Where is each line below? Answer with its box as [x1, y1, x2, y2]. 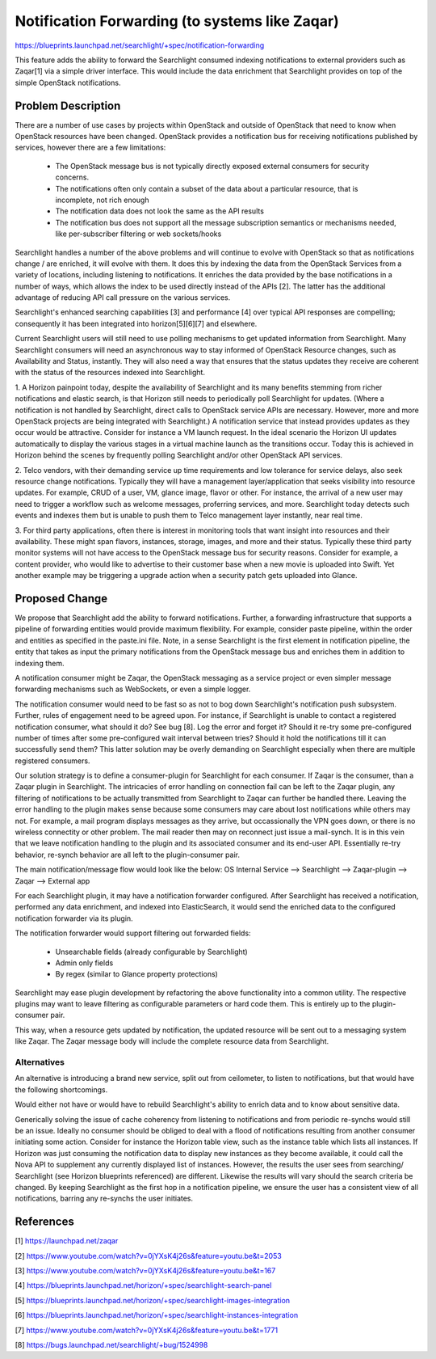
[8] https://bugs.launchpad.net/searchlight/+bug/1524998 [15, 1340, 208, 1349]
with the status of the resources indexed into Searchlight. [15, 368, 206, 378]
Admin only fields [55, 958, 114, 968]
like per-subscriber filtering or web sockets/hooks [55, 229, 222, 238]
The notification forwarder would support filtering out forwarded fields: [15, 928, 251, 938]
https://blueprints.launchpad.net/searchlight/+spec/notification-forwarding [15, 40, 265, 50]
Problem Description [15, 99, 121, 112]
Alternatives [15, 1057, 65, 1068]
